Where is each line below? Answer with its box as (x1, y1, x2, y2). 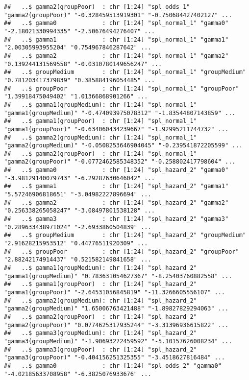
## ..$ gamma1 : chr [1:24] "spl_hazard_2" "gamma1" (4, 183, 229, 190)
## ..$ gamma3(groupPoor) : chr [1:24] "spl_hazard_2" (4, 346, 197, 353)
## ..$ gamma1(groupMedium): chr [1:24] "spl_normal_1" (4, 101, 197, 108)
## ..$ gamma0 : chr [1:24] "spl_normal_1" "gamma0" (4, 20, 229, 27)
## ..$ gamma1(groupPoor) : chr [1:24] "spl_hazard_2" (4, 281, 197, 288)
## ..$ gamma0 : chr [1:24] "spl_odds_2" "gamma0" (4, 362, 222, 369)
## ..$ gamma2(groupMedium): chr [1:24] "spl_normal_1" (4, 134, 197, 141)
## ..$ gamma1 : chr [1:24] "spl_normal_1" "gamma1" (4, 36, 229, 43)
